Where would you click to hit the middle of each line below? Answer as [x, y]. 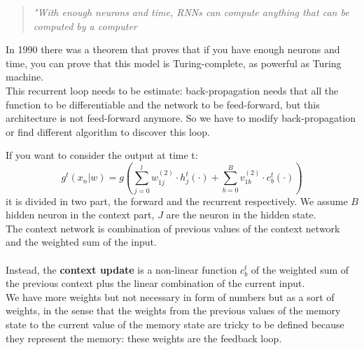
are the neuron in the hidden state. [241, 215]
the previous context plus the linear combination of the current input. [155, 283]
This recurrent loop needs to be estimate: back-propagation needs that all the [172, 90]
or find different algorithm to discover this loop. [108, 131]
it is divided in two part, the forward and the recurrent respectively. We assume [177, 201]
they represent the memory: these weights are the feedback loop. [144, 338]
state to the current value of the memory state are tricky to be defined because [175, 324]
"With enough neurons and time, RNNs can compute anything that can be [191, 12]
